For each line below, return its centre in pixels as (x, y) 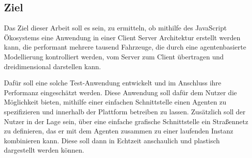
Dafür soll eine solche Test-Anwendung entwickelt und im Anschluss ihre (113, 83)
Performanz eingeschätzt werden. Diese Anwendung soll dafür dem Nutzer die (121, 92)
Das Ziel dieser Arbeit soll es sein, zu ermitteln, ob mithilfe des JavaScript (115, 28)
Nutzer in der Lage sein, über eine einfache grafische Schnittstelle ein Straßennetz (126, 121)
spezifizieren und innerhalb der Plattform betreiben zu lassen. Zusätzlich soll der (125, 111)
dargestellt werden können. (44, 150)
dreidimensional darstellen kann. (53, 66)
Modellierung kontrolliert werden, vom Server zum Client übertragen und (114, 56)
